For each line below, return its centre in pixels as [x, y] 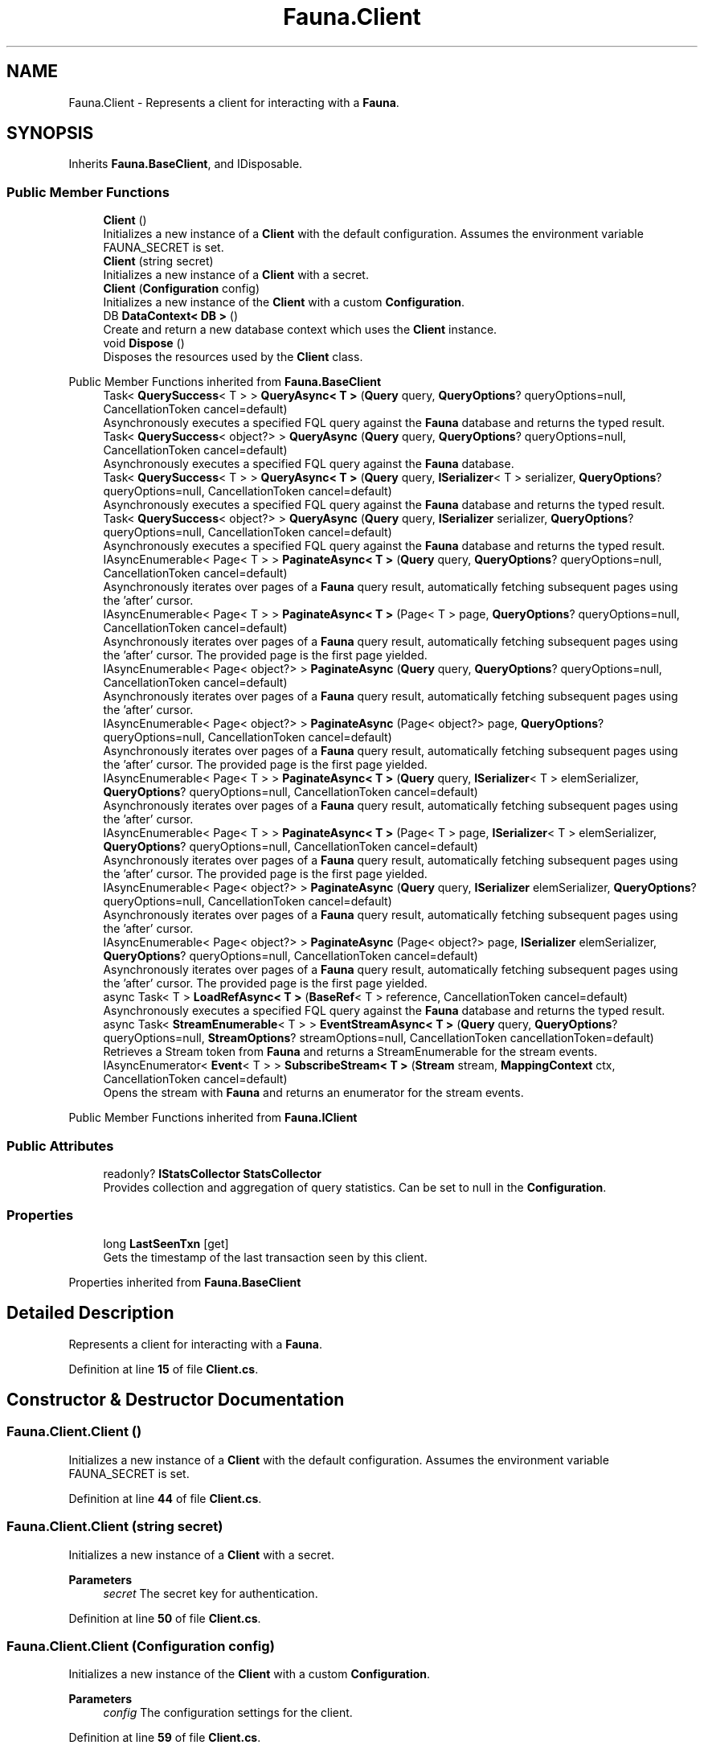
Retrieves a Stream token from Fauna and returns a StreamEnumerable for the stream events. [350, 1052]
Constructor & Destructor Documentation [176, 1399]
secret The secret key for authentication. [211, 1593]
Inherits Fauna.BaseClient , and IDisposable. [186, 164]
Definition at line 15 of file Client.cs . [164, 1369]
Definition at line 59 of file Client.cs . [165, 1738]
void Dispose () [144, 343]
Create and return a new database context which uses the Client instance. [300, 330]
